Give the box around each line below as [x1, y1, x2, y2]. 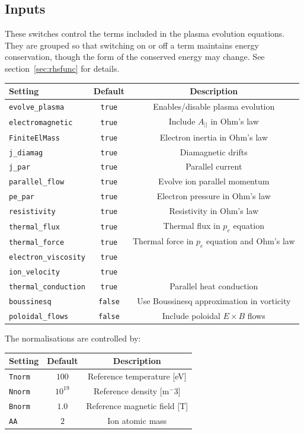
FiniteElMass [9, 133, 60, 142]
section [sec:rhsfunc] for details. [5, 62, 120, 74]
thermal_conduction [9, 282, 85, 291]
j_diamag [9, 148, 43, 157]
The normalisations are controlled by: [5, 331, 141, 344]
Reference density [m [93, 384, 169, 397]
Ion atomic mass [107, 414, 167, 426]
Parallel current [185, 160, 242, 173]
